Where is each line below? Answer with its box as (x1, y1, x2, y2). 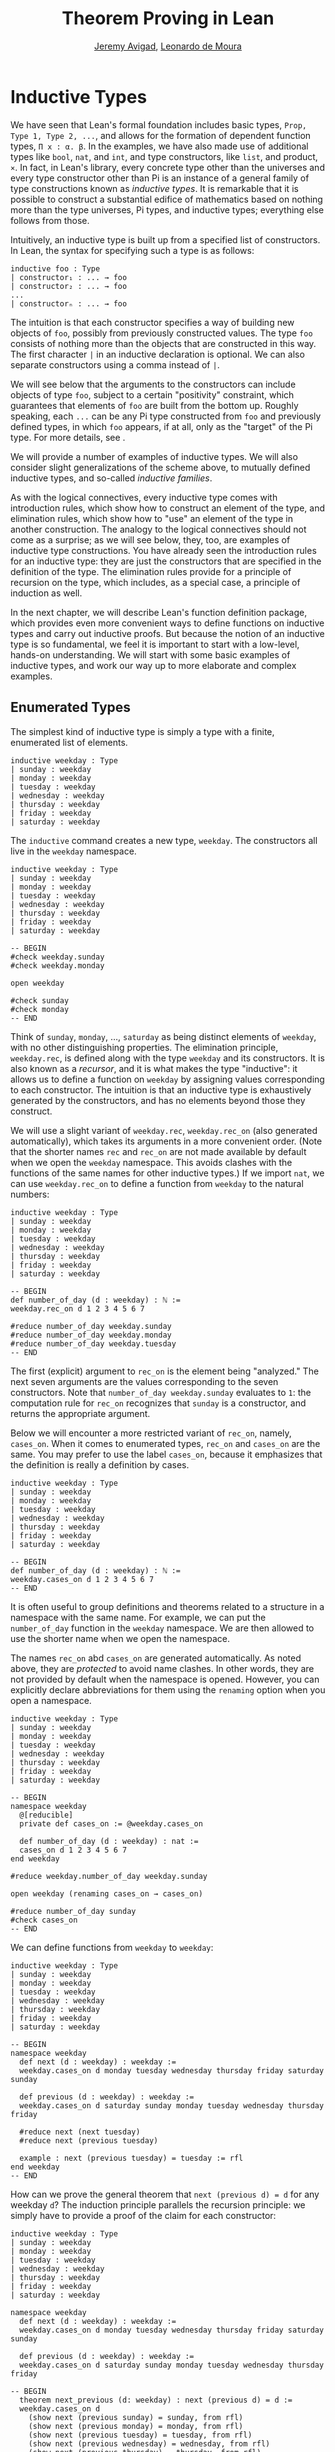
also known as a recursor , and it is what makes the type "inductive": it (10, 1062, 298, 1074)
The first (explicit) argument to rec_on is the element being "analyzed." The (10, 1365, 320, 1377)
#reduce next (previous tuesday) (19, 2135, 159, 2146)
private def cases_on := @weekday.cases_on (19, 1818, 203, 1829)
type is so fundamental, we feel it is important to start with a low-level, (10, 638, 300, 650)
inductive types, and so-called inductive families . (10, 472, 213, 484)
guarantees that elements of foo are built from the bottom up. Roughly (10, 399, 299, 411)
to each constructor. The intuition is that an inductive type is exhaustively (10, 1083, 312, 1096)
